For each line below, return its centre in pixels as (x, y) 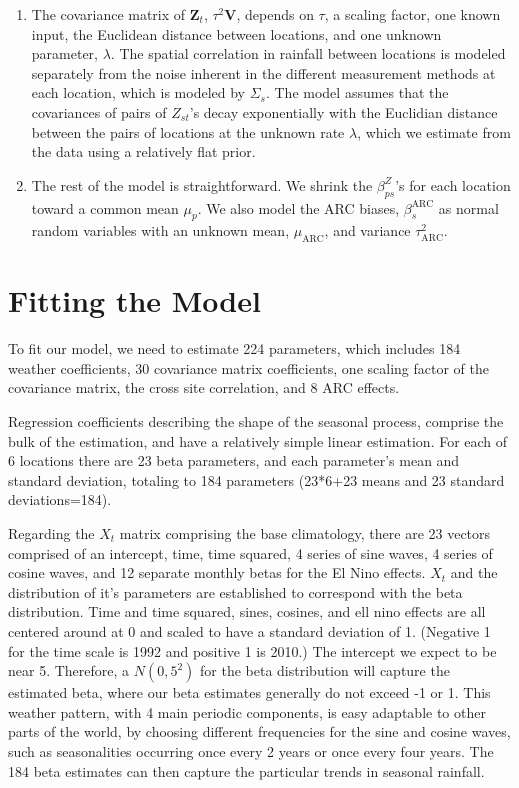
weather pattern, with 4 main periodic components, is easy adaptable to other (247, 711)
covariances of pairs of (99, 111)
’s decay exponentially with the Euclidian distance (343, 111)
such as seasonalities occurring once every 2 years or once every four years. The (251, 750)
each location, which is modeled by (138, 92)
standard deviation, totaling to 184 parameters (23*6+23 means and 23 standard (256, 479)
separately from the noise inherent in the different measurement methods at (263, 72)
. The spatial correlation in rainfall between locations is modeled (308, 53)
